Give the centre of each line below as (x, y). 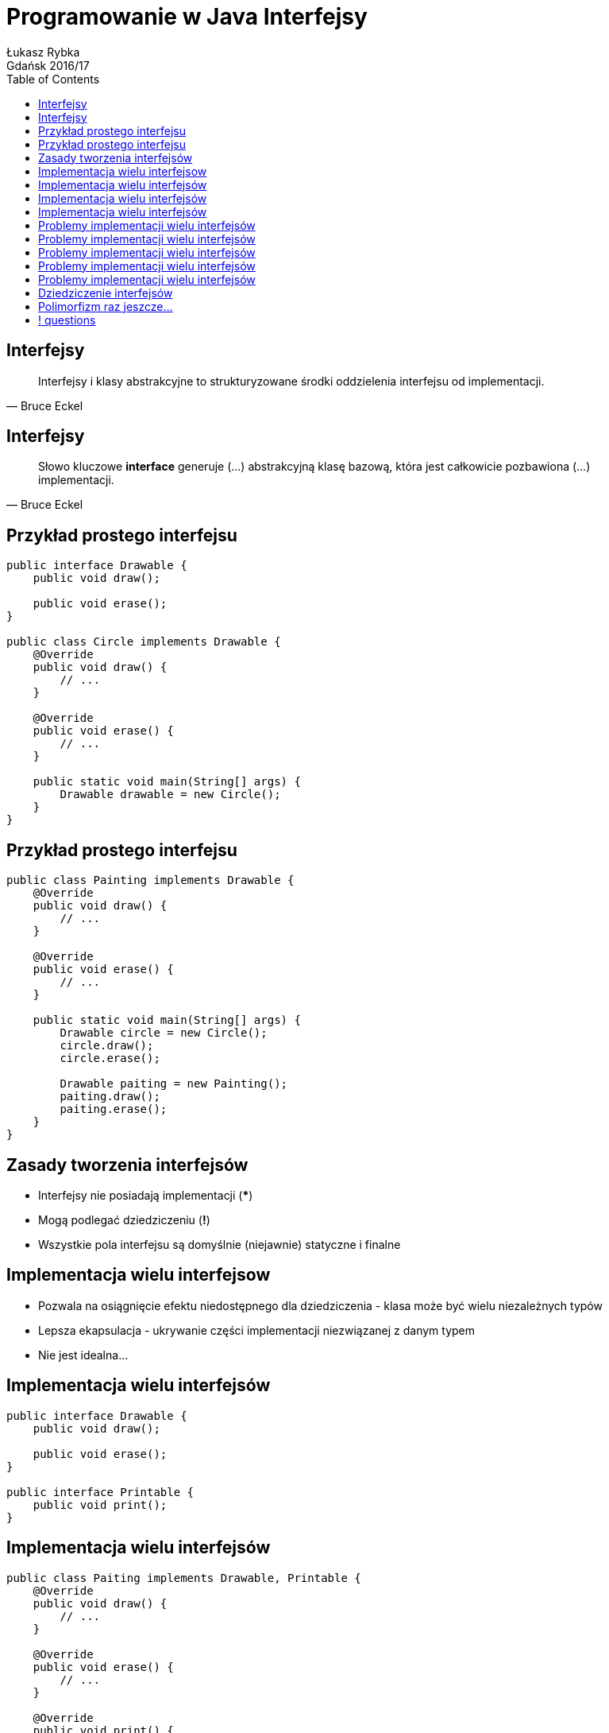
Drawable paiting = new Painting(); (174, 1084)
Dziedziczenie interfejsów (106, 293)
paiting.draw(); (110, 1097)
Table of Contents (53, 79)
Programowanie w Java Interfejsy (187, 17)
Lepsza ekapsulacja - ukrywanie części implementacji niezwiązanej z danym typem (257, 1330)
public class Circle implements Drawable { (144, 642)
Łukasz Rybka (43, 52)
